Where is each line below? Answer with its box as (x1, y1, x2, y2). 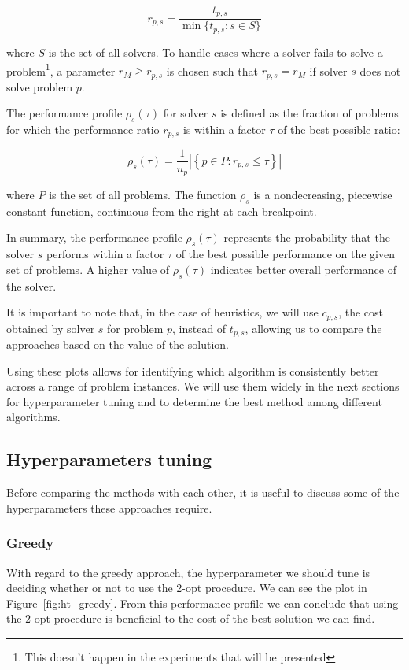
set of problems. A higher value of (6, 261, 170, 277)
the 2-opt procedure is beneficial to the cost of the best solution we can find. (6, 610, 375, 627)
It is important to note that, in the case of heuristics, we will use (6, 304, 319, 320)
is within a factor (182, 121, 266, 138)
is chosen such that (166, 62, 258, 79)
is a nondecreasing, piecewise (253, 187, 392, 202)
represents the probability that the (223, 229, 390, 246)
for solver (163, 105, 208, 121)
